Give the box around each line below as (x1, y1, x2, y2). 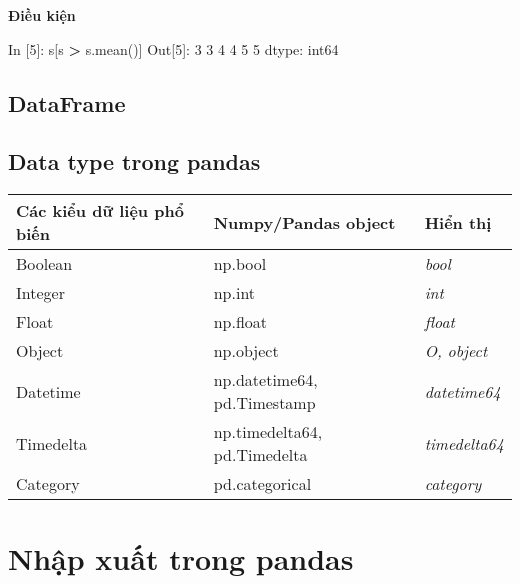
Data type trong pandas (8, 146, 261, 177)
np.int (213, 281, 256, 305)
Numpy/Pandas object (213, 210, 396, 234)
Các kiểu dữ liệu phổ (16, 199, 184, 223)
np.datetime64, (213, 368, 318, 392)
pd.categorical (213, 472, 312, 496)
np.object (213, 339, 279, 363)
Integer (16, 281, 65, 305)
